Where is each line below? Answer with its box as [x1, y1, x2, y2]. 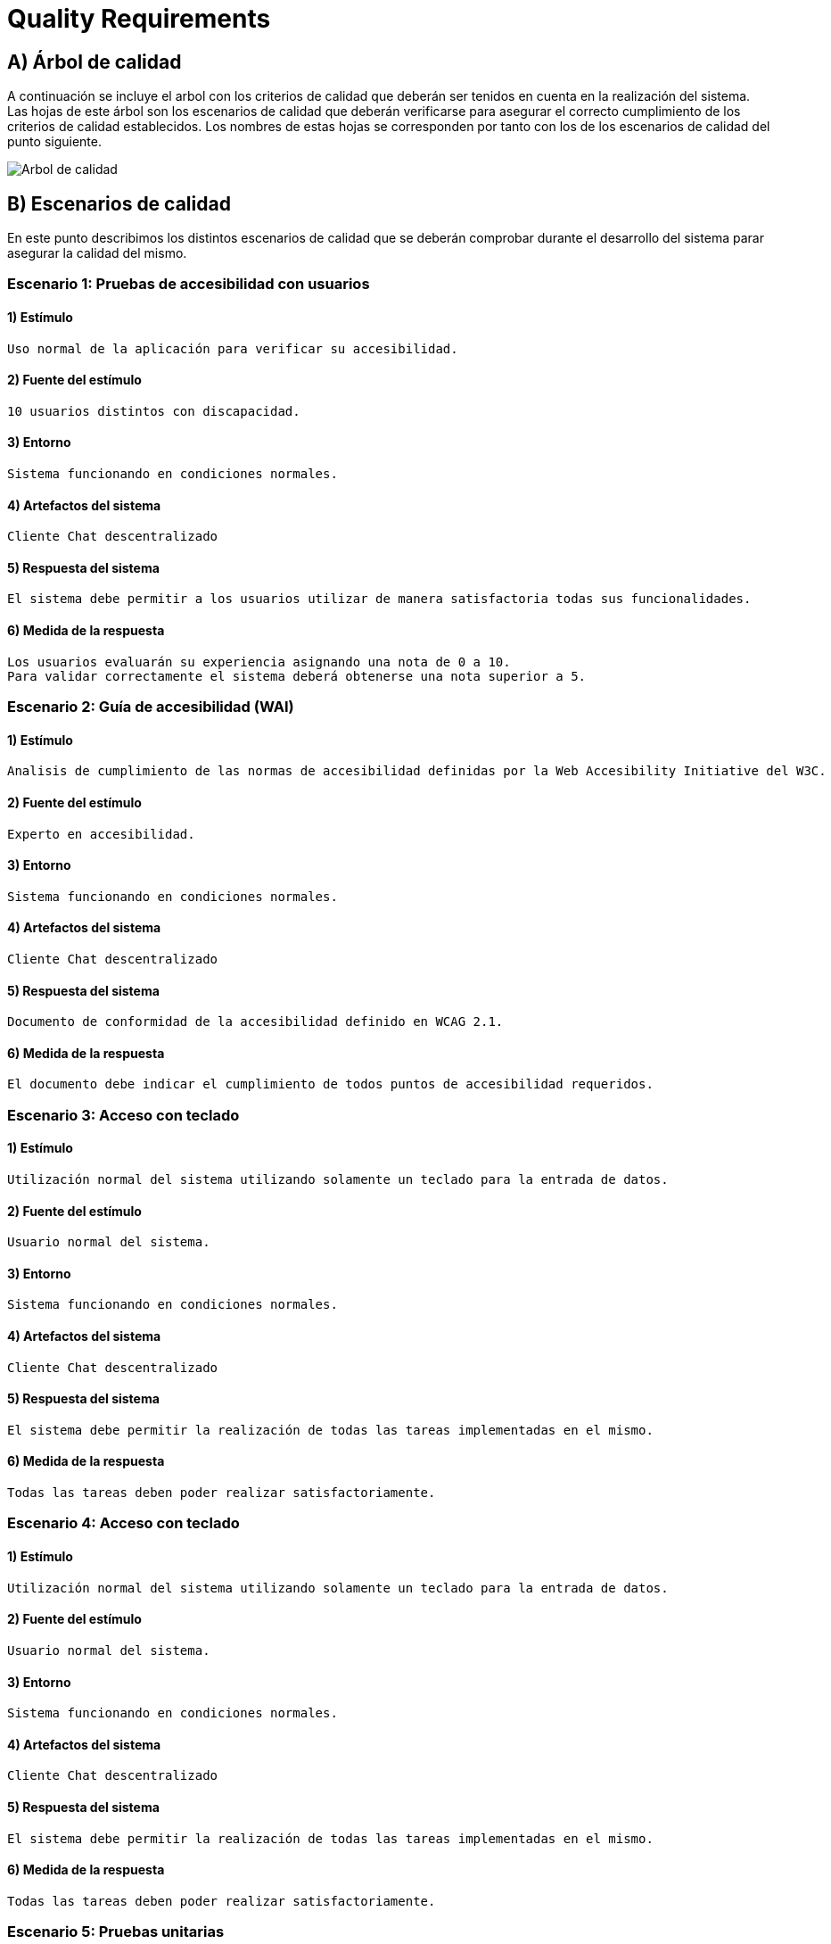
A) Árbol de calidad [7, 50, 182, 73]
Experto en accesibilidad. [7, 826, 195, 841]
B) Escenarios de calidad [7, 192, 231, 215]
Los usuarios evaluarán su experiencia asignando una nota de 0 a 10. [7, 654, 511, 669]
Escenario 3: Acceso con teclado [7, 1105, 240, 1124]
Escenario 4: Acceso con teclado [7, 1514, 240, 1533]
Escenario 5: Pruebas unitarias [7, 1923, 225, 1941]
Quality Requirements [7, 4, 271, 34]
